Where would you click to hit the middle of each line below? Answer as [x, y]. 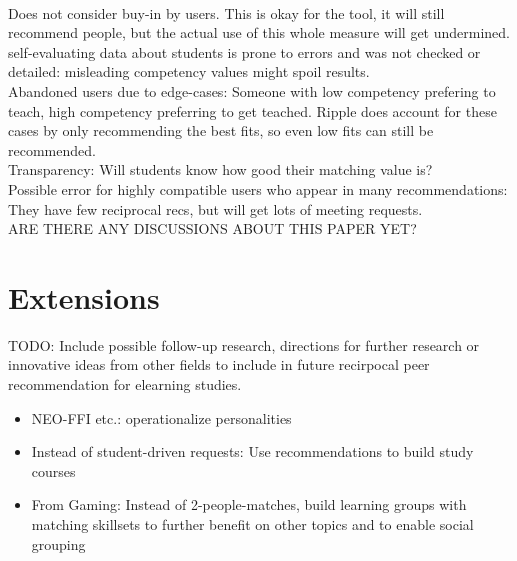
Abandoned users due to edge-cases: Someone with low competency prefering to [252, 90]
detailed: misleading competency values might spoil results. [189, 71]
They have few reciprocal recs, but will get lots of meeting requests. [215, 208]
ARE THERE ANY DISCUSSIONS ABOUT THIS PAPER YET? [212, 228]
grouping [58, 543]
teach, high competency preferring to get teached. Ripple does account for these [252, 110]
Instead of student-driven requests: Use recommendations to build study [252, 451]
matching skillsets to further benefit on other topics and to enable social [252, 524]
